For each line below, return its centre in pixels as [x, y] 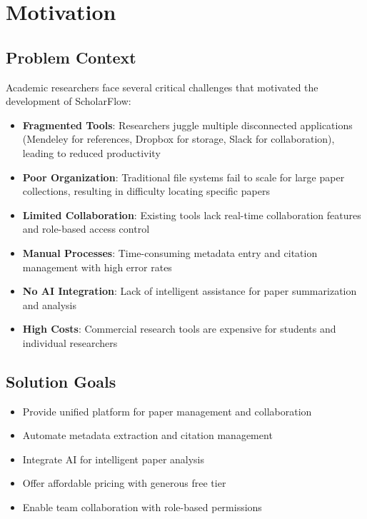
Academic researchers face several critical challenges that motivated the [162, 87]
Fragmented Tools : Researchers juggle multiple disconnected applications [187, 125]
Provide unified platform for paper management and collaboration [167, 411]
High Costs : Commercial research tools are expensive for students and [179, 329]
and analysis [50, 304]
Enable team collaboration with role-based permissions [142, 507]
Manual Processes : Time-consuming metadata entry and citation [170, 252]
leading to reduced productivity [91, 152]
